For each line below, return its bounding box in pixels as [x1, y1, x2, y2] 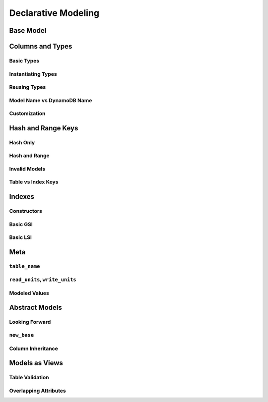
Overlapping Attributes [9, 387, 67, 394]
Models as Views [9, 359, 63, 367]
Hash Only [9, 139, 35, 146]
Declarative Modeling [9, 7, 99, 18]
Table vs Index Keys [9, 178, 59, 185]
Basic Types [9, 57, 40, 64]
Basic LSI [9, 234, 32, 241]
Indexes [9, 192, 35, 201]
